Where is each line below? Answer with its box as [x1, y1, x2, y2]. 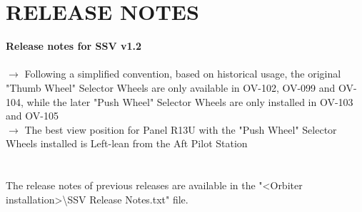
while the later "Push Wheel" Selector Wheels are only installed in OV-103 [26, 94, 353, 109]
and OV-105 [6, 108, 59, 123]
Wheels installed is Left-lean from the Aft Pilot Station [6, 136, 248, 151]
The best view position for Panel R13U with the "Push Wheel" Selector [24, 122, 337, 137]
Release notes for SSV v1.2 [6, 38, 142, 53]
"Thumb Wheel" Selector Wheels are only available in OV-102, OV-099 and [6, 80, 336, 95]
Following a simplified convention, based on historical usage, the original [24, 66, 341, 81]
